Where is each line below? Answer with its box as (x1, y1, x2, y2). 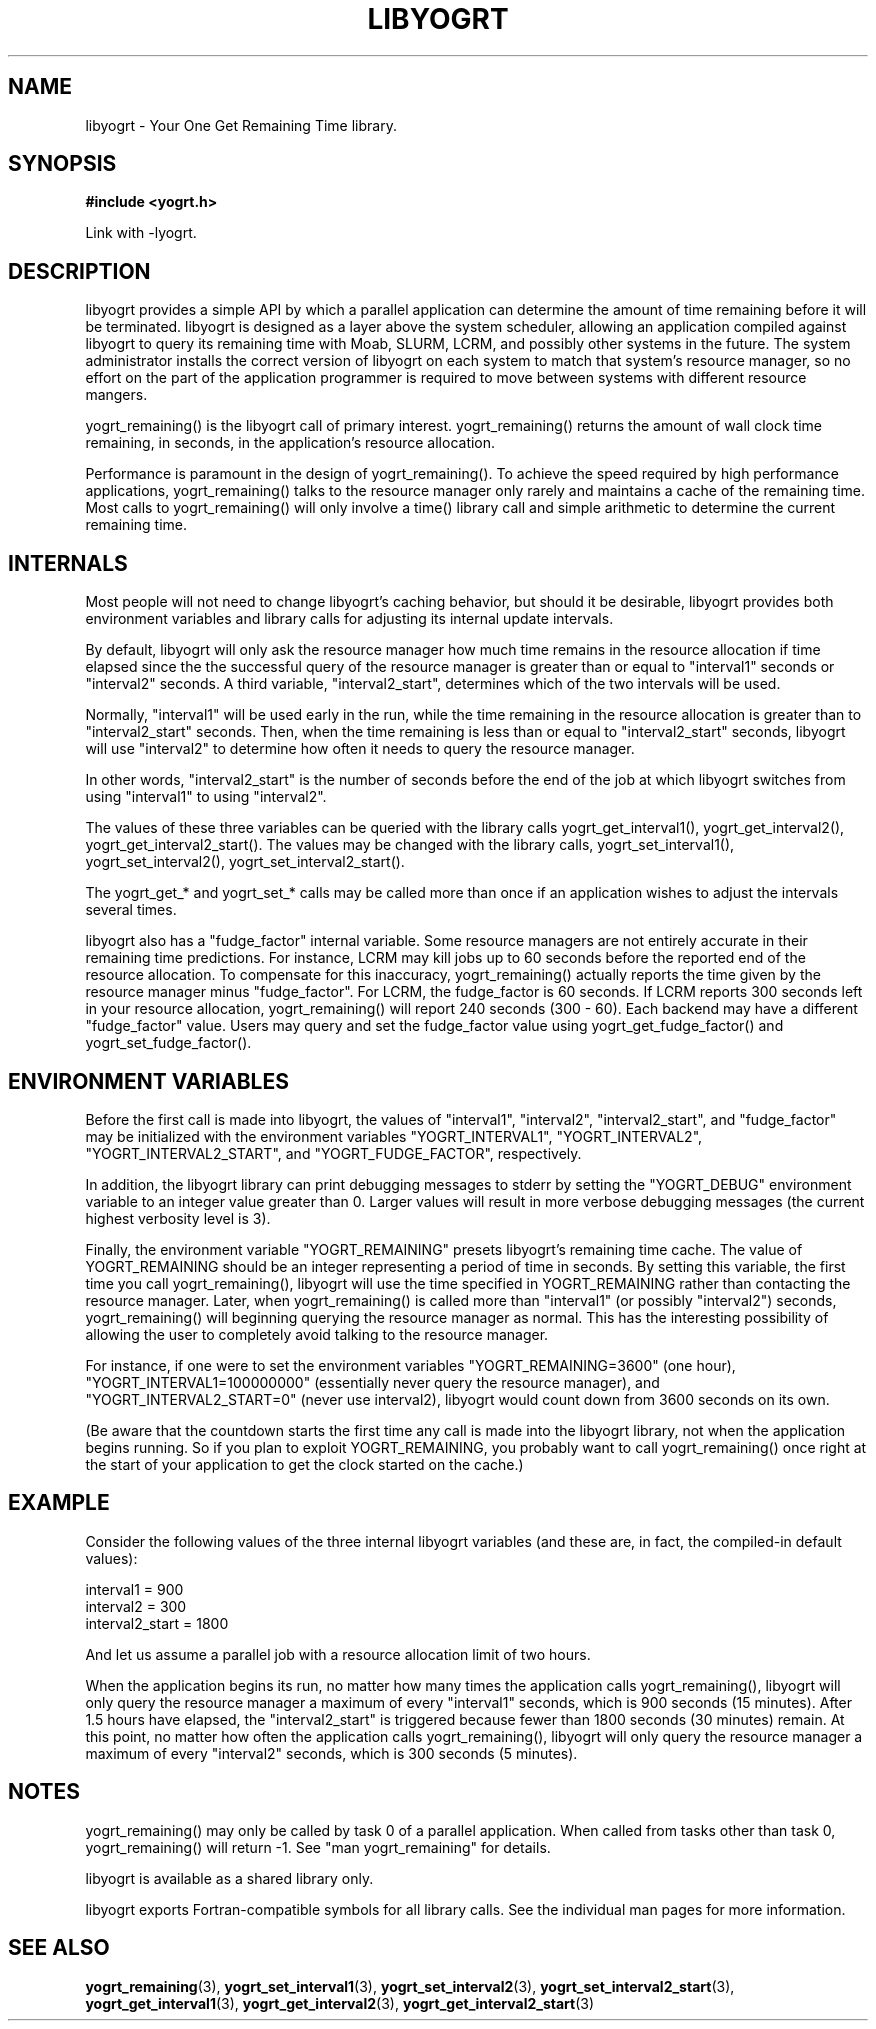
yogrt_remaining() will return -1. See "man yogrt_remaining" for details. (85, 1838, 551, 1856)
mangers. (85, 386, 148, 404)
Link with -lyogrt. (85, 224, 197, 242)
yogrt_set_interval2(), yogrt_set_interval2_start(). (85, 853, 405, 871)
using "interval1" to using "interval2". (85, 788, 327, 806)
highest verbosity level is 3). (85, 1209, 271, 1227)
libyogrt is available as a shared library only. (85, 1869, 374, 1887)
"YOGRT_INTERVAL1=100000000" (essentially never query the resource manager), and (85, 1373, 660, 1391)
